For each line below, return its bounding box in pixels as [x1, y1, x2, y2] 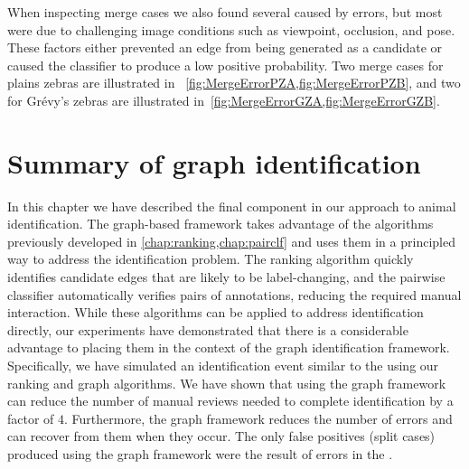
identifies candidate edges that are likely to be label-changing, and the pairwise [7, 267, 446, 286]
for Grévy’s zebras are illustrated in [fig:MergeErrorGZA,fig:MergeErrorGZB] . [7, 90, 440, 109]
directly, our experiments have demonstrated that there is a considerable [7, 320, 408, 339]
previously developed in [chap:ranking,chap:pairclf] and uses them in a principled [7, 231, 455, 250]
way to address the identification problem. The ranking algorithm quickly [7, 249, 414, 268]
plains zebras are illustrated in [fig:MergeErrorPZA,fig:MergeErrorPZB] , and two [7, 73, 461, 92]
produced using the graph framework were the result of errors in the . [7, 445, 393, 463]
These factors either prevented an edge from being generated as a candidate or [7, 38, 443, 57]
